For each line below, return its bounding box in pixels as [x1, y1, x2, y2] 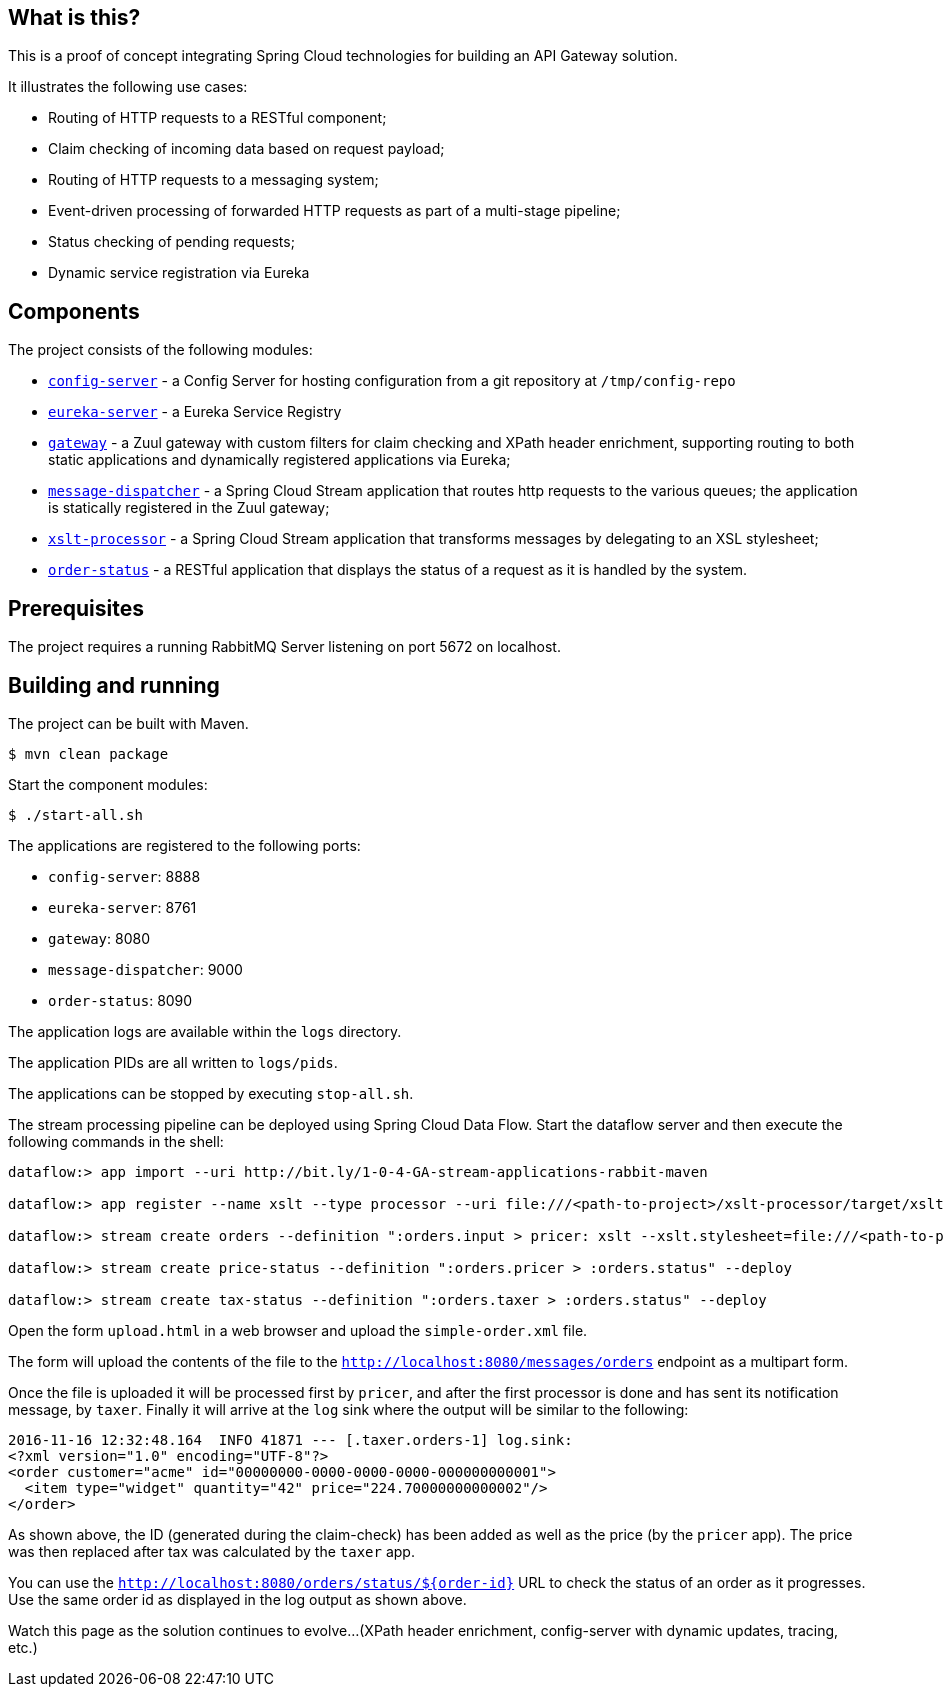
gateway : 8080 [48, 929, 150, 947]
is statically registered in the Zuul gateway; [48, 499, 330, 517]
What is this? [8, 5, 141, 30]
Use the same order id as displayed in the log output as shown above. [8, 1590, 467, 1608]
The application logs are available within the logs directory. [8, 1022, 402, 1040]
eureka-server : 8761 [48, 898, 197, 916]
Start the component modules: [8, 775, 208, 793]
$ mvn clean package [8, 745, 169, 762]
